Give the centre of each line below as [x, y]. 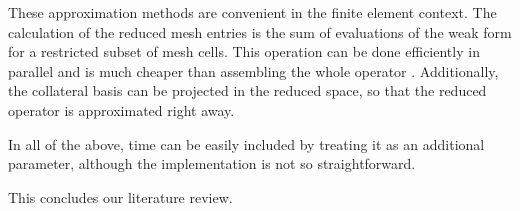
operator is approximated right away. [121, 109]
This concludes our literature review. [120, 196]
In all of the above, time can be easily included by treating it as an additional [246, 143]
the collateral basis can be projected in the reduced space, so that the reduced [247, 90]
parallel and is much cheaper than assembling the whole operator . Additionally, [253, 70]
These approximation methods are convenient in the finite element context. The [252, 12]
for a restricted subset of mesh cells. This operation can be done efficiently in [244, 51]
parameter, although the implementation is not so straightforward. [212, 163]
